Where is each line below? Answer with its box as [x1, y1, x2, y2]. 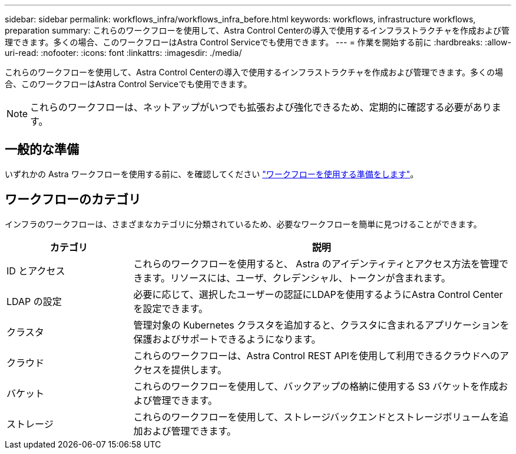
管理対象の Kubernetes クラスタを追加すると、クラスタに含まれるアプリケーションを [133, 319, 510, 331]
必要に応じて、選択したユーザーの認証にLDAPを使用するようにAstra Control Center [133, 288, 503, 300]
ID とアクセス [6, 264, 65, 277]
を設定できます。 [133, 302, 208, 314]
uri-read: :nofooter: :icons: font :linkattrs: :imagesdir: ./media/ [5, 48, 242, 58]
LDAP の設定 [6, 295, 62, 307]
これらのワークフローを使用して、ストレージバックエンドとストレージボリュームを [133, 410, 500, 423]
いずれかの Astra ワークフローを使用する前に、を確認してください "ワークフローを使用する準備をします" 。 [5, 168, 419, 179]
